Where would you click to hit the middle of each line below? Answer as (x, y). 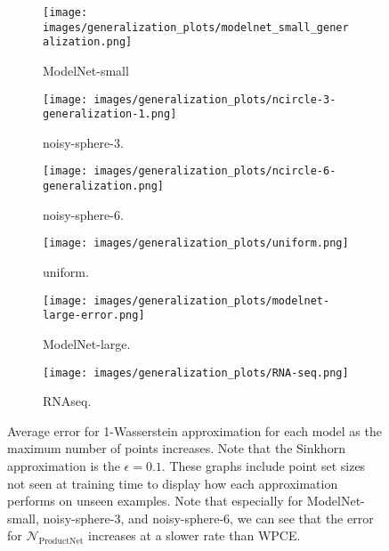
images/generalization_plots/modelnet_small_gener (196, 27)
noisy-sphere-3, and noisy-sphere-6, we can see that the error (208, 518)
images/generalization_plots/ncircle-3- (215, 99)
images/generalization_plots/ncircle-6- (215, 171)
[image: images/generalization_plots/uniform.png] (196, 243)
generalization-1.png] (110, 114)
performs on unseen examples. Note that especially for (155, 501)
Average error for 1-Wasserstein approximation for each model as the (194, 430)
